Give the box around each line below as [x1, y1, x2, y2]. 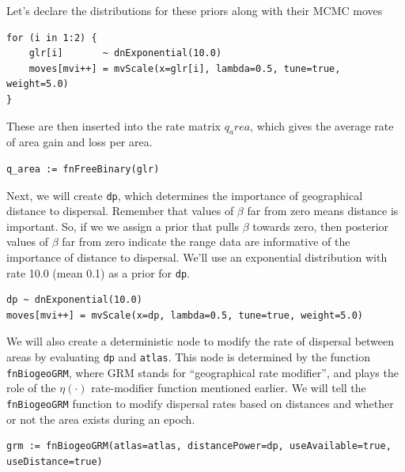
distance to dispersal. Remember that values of [6, 202, 234, 219]
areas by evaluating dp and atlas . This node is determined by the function [6, 349, 370, 365]
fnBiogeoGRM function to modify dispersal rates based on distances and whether [6, 395, 394, 411]
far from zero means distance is [247, 202, 399, 219]
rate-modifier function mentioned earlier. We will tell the [91, 379, 366, 396]
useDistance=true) [6, 455, 103, 467]
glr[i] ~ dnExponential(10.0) [28, 47, 222, 59]
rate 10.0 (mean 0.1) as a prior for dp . [6, 264, 190, 281]
